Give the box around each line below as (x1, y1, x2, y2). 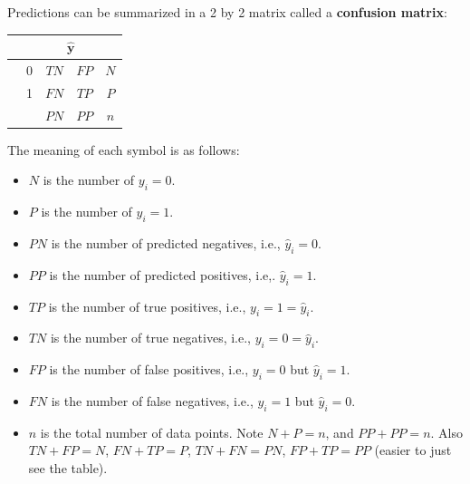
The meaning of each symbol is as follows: (7, 140, 240, 159)
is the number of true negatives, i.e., (50, 328, 252, 347)
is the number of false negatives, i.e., (51, 391, 254, 410)
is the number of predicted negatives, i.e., (51, 233, 281, 252)
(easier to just (374, 440, 452, 460)
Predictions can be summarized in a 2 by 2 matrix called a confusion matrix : (7, 3, 447, 21)
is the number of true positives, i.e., (48, 296, 246, 315)
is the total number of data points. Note (40, 422, 264, 441)
